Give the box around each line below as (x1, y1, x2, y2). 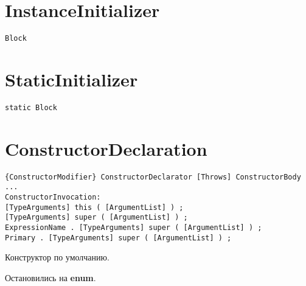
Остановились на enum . (5, 271, 96, 284)
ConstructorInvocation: (5, 193, 101, 201)
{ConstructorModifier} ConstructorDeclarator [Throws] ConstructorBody (5, 172, 301, 181)
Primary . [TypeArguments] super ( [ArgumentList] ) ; (5, 233, 232, 242)
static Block (5, 103, 57, 112)
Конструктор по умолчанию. (5, 251, 110, 263)
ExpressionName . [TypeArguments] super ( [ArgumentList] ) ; (5, 223, 262, 232)
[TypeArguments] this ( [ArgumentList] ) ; (5, 203, 184, 212)
